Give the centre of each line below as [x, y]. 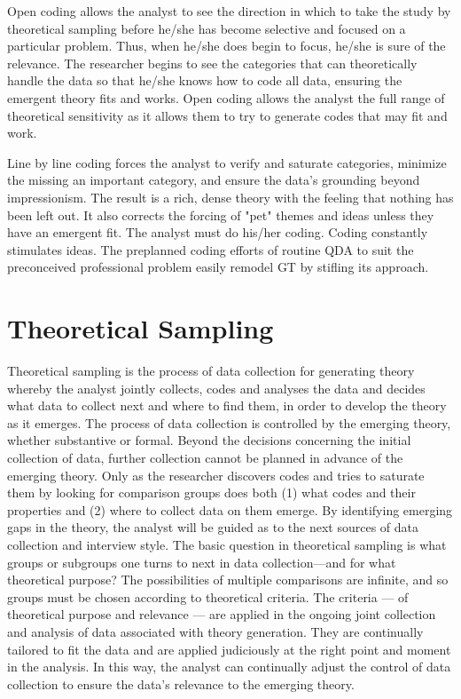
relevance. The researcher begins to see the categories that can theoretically [212, 63]
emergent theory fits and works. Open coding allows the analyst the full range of [226, 97]
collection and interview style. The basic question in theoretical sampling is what [227, 544]
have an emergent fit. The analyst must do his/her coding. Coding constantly [218, 232]
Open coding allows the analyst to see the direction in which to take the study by [229, 11]
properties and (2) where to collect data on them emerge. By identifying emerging [230, 509]
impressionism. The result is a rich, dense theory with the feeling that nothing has [230, 197]
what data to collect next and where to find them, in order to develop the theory [227, 405]
